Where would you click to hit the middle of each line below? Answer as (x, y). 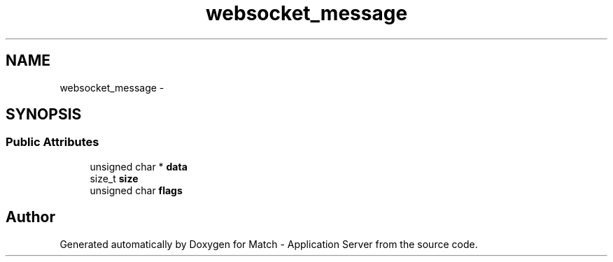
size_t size (114, 178)
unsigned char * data (139, 166)
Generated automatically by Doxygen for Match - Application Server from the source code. (269, 244)
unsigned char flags (136, 190)
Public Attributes (52, 142)
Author (30, 217)
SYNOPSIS (44, 115)
